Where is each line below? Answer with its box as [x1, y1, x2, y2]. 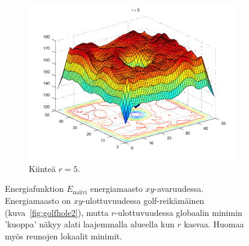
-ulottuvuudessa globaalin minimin [115, 206, 242, 218]
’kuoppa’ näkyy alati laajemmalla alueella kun [5, 218, 175, 230]
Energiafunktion [5, 182, 64, 195]
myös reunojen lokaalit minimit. [5, 229, 122, 242]
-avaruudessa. [154, 182, 204, 195]
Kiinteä [29, 162, 56, 174]
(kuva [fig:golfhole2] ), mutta [5, 206, 109, 218]
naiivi [73, 189, 87, 195]
